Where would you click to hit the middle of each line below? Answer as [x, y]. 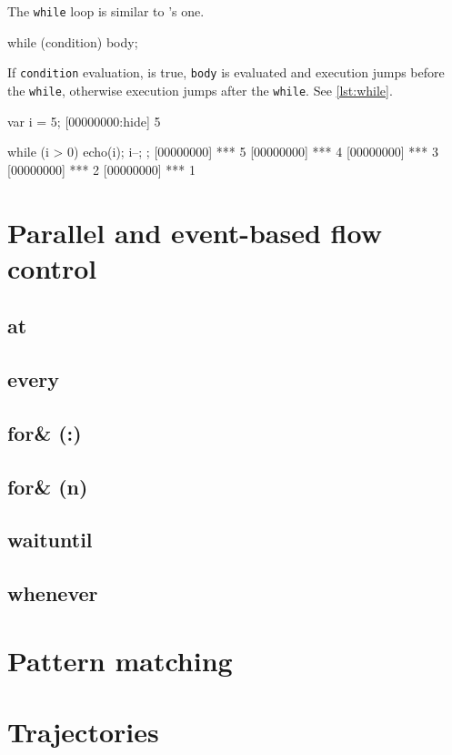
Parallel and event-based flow [195, 232]
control [52, 267]
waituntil [50, 540]
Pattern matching [120, 660]
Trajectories [83, 732]
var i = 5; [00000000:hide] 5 [84, 121]
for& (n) [48, 486]
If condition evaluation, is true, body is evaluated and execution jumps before [226, 72]
